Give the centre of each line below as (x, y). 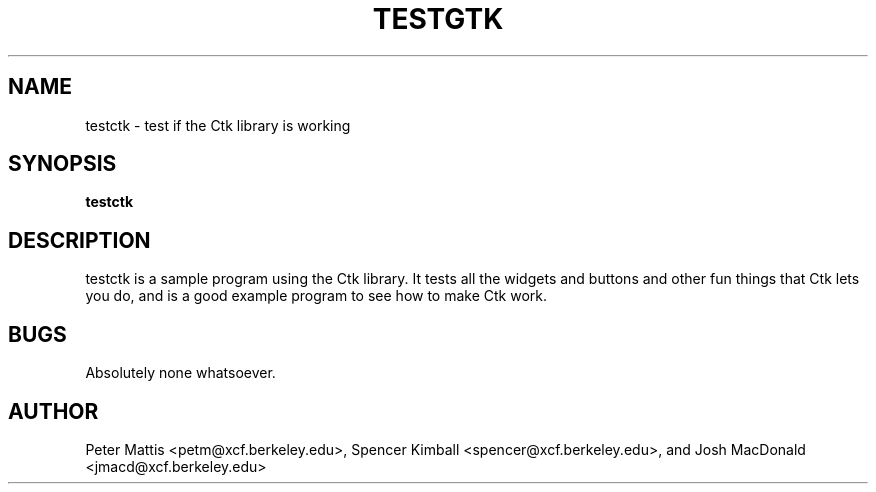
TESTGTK (438, 19)
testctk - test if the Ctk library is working (218, 125)
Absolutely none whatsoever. (180, 373)
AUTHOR (53, 411)
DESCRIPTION (79, 240)
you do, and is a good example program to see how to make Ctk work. (316, 296)
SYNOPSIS (62, 164)
